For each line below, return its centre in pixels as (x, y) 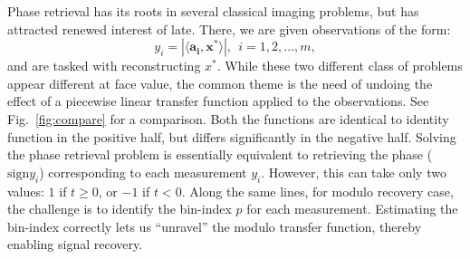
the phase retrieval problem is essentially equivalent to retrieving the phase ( (220, 154)
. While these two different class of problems (340, 66)
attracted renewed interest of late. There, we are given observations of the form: (229, 29)
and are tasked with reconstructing (104, 66)
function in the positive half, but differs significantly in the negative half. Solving (232, 136)
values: (26, 191)
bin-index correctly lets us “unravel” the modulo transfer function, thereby (215, 226)
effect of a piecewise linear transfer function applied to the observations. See (218, 101)
